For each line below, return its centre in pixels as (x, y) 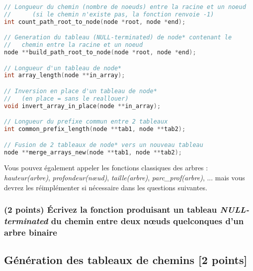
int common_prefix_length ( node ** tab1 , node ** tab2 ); (95, 129)
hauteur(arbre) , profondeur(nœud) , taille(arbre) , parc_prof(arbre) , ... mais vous (125, 177)
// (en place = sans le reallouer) (66, 98)
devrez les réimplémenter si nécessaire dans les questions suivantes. (106, 187)
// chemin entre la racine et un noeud (74, 45)
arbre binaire (31, 232)
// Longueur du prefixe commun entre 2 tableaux (86, 122)
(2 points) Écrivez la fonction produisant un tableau (111, 209)
